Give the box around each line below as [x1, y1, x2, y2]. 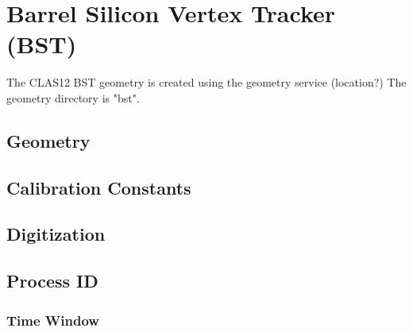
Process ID [6, 268, 98, 293]
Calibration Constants [6, 175, 191, 199]
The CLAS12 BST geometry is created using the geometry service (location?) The [6, 74, 407, 91]
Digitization [6, 222, 106, 246]
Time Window [6, 310, 99, 330]
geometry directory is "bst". [6, 89, 140, 106]
